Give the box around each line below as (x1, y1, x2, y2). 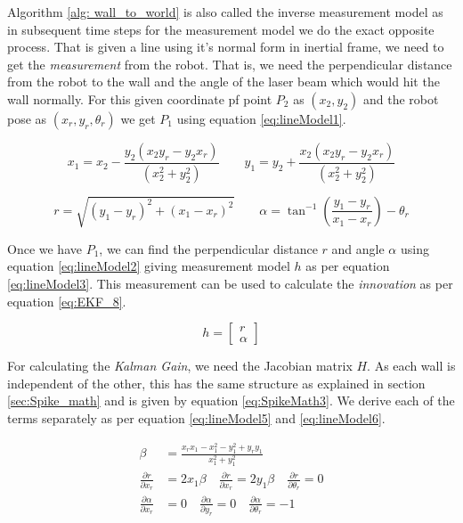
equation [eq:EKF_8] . (7, 291, 126, 310)
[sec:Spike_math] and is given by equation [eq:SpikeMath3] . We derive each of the (7, 391, 455, 410)
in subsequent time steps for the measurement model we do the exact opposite (7, 20, 435, 38)
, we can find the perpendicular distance (99, 239, 318, 257)
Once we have (7, 239, 82, 257)
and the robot (362, 89, 439, 108)
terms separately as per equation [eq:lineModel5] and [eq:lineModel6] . (7, 408, 386, 427)
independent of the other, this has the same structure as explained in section (7, 373, 426, 392)
